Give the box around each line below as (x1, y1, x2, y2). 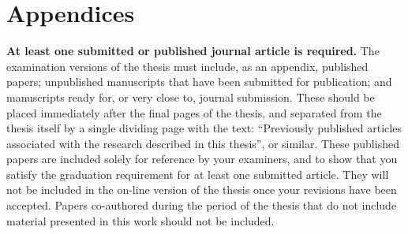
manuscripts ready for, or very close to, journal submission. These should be (6, 88, 375, 105)
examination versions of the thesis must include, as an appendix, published (6, 58, 369, 74)
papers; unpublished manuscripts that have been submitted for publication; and (6, 73, 392, 90)
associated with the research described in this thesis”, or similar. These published (6, 135, 399, 151)
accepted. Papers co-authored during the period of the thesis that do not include (6, 197, 397, 214)
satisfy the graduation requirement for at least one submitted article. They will (6, 165, 389, 182)
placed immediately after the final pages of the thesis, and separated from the (6, 104, 382, 121)
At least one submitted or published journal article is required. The (6, 43, 380, 59)
